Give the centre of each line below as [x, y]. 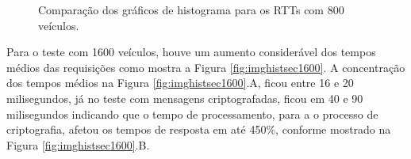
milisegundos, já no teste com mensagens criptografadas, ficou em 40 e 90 [185, 98]
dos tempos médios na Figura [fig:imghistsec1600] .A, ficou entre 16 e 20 [180, 83]
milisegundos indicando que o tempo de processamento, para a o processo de [192, 114]
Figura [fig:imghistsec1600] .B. [78, 144]
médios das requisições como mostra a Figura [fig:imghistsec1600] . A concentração [206, 67]
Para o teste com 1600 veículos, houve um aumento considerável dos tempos [191, 52]
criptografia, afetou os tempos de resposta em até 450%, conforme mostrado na [199, 129]
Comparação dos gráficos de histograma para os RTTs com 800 [191, 9]
